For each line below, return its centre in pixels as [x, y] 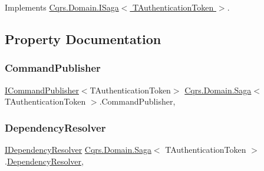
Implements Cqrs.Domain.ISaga [62, 7]
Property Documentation [83, 38]
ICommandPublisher [42, 90]
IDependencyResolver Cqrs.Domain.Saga [78, 149]
